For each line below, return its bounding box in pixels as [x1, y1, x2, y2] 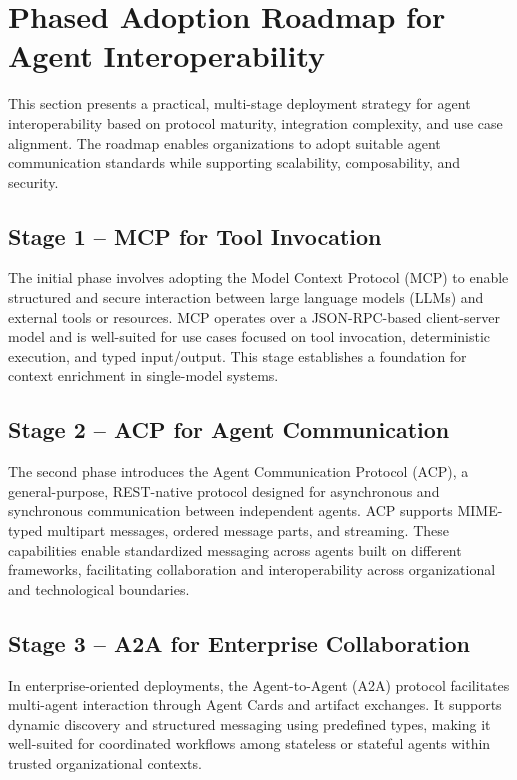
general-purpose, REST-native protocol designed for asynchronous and [8, 480, 440, 501]
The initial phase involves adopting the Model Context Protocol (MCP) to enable [8, 267, 509, 288]
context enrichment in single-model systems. [8, 365, 279, 386]
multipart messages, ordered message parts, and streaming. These [47, 520, 449, 541]
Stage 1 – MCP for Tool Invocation [8, 220, 382, 251]
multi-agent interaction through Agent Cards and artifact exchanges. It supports [8, 694, 502, 715]
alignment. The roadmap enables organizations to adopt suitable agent [8, 132, 441, 153]
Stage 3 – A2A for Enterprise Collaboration [8, 627, 470, 658]
